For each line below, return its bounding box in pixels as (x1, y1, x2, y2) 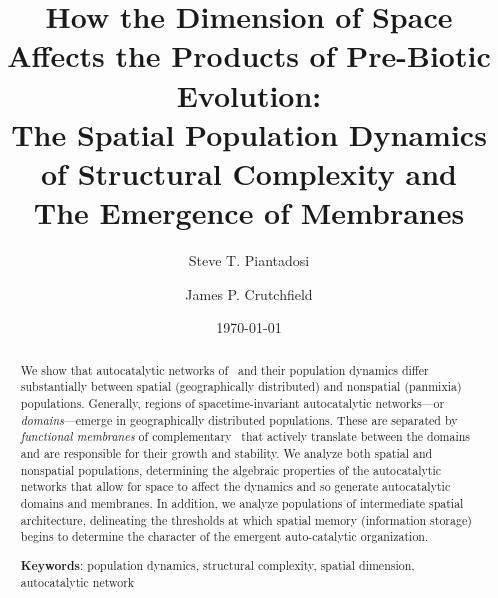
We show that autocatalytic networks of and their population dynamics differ (20, 361, 429, 378)
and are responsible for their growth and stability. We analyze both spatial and (20, 444, 433, 461)
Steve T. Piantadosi (188, 250, 310, 271)
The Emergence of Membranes (33, 192, 465, 233)
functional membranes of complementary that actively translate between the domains (20, 428, 471, 445)
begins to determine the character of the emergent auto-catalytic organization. (20, 528, 429, 545)
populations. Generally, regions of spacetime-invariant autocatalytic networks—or (20, 394, 445, 411)
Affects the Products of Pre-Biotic (7, 35, 491, 76)
